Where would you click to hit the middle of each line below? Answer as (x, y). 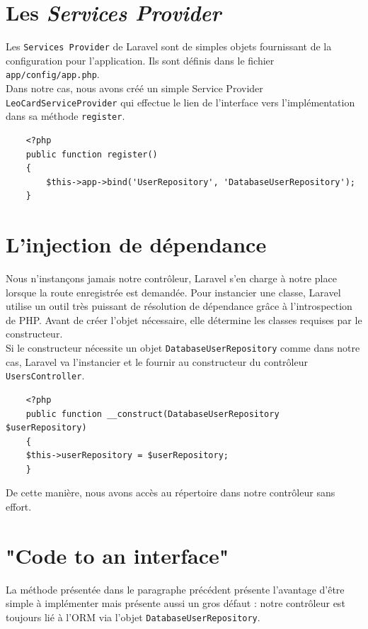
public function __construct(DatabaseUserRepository (153, 414)
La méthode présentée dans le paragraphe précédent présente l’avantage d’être (175, 589)
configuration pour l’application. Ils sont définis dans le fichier (140, 60)
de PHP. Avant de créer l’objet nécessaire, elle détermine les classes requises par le (184, 319)
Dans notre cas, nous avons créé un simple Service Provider (134, 88)
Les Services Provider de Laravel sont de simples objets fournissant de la (169, 46)
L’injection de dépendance (136, 244)
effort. (19, 507)
